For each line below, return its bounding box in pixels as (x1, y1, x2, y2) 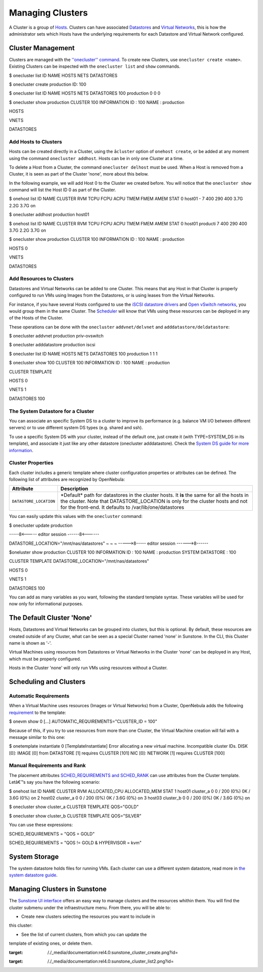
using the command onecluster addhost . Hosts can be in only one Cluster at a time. (9, 155, 184, 161)
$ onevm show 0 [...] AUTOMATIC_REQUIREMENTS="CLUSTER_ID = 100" (9, 718, 158, 724)
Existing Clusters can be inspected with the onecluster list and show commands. (9, 63, 181, 69)
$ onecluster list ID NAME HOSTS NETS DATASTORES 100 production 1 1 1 (9, 351, 158, 357)
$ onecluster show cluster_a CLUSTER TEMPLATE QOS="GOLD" (9, 804, 139, 810)
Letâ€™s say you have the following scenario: (9, 779, 100, 785)
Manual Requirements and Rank (9, 762, 86, 769)
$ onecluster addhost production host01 (9, 212, 90, 218)
